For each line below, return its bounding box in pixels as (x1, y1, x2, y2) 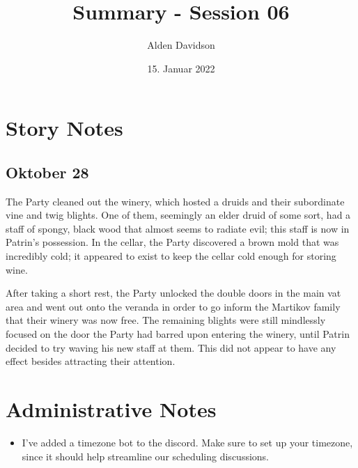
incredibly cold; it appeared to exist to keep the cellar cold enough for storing (6, 249, 336, 263)
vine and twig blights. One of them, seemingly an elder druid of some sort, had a (6, 208, 351, 222)
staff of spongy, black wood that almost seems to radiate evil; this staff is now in (6, 221, 350, 235)
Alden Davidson (147, 38, 215, 52)
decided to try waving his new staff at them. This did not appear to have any (6, 340, 336, 354)
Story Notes (6, 114, 123, 142)
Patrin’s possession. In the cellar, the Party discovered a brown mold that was (6, 235, 339, 249)
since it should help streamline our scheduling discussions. (22, 448, 269, 463)
